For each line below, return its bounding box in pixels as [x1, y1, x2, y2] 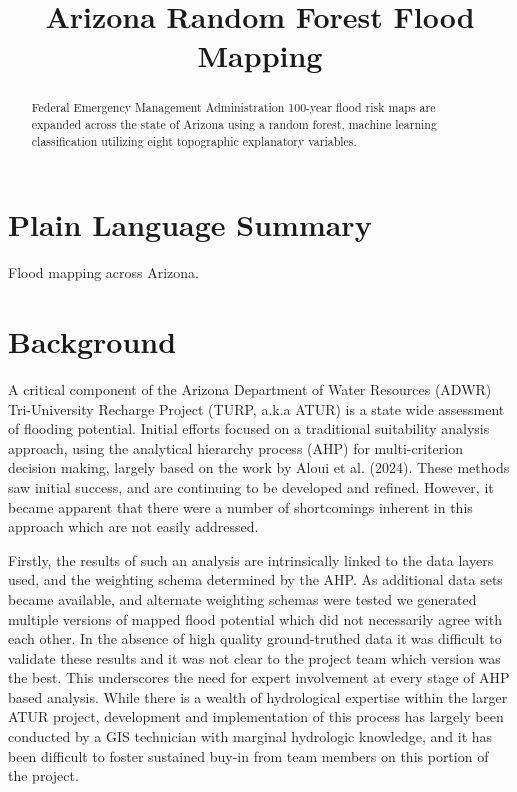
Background [8, 321, 177, 362]
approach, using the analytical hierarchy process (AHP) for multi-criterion [8, 437, 463, 458]
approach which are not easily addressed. [8, 516, 259, 537]
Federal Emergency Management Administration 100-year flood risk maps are [31, 99, 436, 116]
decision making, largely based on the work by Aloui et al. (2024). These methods [8, 457, 510, 478]
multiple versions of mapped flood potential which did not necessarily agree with [8, 608, 502, 629]
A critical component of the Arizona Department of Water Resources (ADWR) [8, 378, 492, 399]
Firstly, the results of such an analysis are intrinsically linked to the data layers [8, 549, 494, 570]
